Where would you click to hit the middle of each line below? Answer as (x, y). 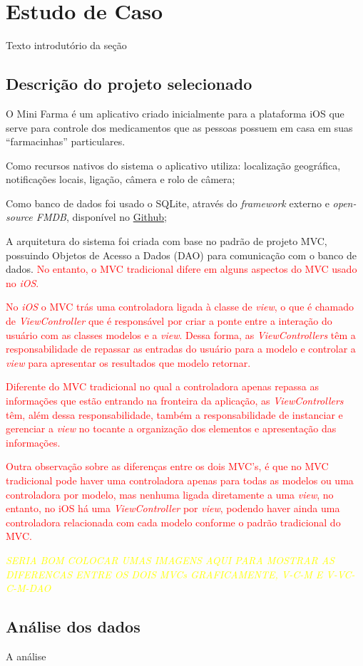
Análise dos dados (73, 626)
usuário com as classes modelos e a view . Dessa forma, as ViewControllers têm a (181, 334)
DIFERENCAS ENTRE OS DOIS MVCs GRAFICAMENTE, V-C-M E (164, 574)
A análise (26, 656)
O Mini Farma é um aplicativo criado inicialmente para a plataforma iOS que (175, 113)
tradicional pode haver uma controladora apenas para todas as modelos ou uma (180, 480)
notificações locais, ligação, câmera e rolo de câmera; (121, 179)
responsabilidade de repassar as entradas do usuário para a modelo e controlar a (181, 349)
